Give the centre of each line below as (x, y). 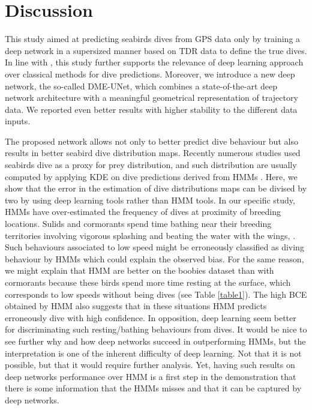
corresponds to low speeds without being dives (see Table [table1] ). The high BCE (156, 294)
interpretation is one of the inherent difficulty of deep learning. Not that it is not (153, 353)
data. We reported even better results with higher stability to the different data (151, 109)
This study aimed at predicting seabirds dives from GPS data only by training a (153, 39)
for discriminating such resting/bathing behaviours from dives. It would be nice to (156, 329)
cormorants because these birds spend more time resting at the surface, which (148, 282)
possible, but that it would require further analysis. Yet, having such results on (150, 365)
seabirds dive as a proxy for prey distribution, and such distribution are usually (151, 165)
